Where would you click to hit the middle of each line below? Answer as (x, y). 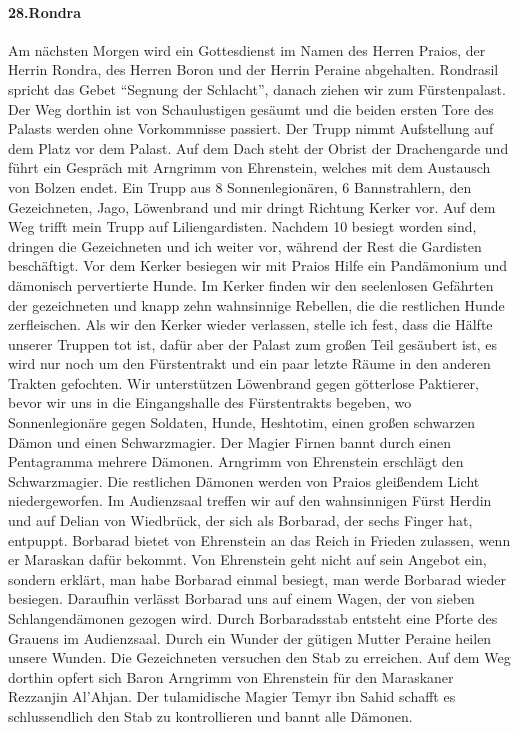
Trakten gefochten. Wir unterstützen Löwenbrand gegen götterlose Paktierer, (243, 382)
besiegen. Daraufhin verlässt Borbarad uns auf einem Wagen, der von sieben (241, 598)
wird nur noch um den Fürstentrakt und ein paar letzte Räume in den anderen (249, 363)
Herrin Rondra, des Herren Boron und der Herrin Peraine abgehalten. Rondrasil (253, 69)
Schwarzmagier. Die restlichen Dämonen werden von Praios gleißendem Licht (244, 480)
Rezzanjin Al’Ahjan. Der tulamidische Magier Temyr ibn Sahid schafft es (232, 696)
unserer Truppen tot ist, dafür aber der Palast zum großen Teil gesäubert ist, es (253, 343)
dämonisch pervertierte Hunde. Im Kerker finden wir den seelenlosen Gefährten (251, 284)
